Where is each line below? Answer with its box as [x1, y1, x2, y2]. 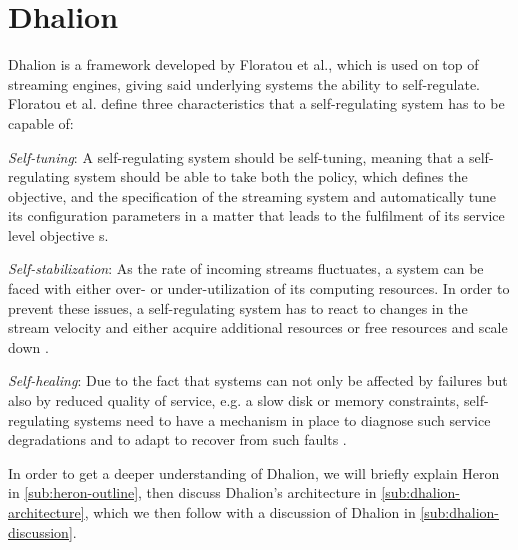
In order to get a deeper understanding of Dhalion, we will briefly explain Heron [8, 462, 500, 483]
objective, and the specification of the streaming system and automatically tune [8, 185, 497, 206]
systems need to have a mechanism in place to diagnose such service [74, 409, 491, 430]
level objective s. [8, 224, 109, 245]
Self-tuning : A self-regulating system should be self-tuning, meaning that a [8, 146, 465, 167]
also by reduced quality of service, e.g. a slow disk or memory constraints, [8, 390, 460, 411]
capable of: [8, 112, 74, 133]
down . [8, 336, 49, 357]
